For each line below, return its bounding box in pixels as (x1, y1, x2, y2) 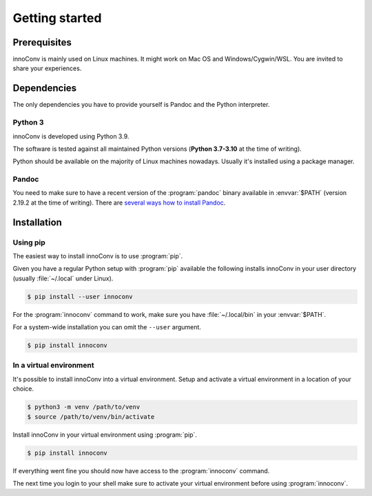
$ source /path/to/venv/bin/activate (27, 413, 155, 420)
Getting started (12, 10, 102, 25)
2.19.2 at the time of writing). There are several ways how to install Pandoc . (12, 198, 226, 207)
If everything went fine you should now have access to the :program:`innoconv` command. (12, 466, 270, 475)
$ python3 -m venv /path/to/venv (27, 403, 141, 411)
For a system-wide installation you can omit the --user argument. (12, 323, 201, 331)
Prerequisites (12, 37, 72, 48)
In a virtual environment (12, 360, 94, 370)
